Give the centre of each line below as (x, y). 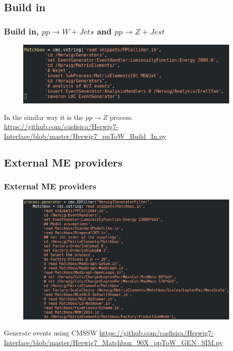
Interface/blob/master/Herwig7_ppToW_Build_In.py (85, 136)
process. (122, 117)
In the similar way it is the (44, 117)
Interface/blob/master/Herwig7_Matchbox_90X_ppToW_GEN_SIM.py (114, 343)
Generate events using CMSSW (51, 333)
